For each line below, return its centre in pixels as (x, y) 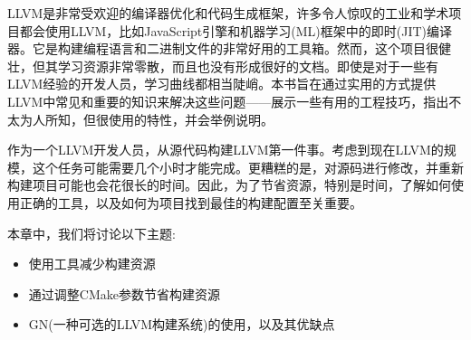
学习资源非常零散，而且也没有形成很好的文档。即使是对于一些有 (248, 66)
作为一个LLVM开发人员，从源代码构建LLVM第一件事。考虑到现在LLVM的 (226, 150)
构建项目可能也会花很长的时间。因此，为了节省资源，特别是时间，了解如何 (229, 185)
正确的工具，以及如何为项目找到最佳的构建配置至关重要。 (191, 202)
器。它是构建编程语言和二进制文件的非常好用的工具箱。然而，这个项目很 (223, 48)
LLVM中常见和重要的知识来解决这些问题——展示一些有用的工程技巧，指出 (228, 101)
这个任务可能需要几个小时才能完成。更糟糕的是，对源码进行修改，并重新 (248, 167)
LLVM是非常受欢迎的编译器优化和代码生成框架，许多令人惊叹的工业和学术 (228, 13)
